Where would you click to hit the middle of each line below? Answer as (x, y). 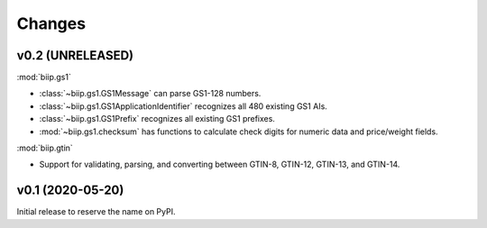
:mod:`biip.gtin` (45, 148)
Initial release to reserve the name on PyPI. (96, 212)
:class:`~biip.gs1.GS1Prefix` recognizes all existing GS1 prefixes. (157, 119)
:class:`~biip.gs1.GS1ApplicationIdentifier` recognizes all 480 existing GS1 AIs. (184, 106)
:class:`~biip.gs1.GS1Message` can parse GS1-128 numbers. (150, 94)
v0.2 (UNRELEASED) (75, 55)
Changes (51, 23)
